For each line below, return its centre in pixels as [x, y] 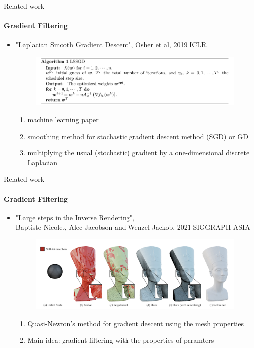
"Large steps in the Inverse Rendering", [75, 217]
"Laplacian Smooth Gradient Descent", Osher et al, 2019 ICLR [111, 44]
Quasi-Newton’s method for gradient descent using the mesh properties [135, 323]
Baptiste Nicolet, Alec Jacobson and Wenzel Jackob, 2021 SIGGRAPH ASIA [133, 227]
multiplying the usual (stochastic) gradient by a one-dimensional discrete [138, 153]
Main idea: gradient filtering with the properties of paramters [121, 340]
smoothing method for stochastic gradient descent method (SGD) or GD [138, 136]
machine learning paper [63, 119]
